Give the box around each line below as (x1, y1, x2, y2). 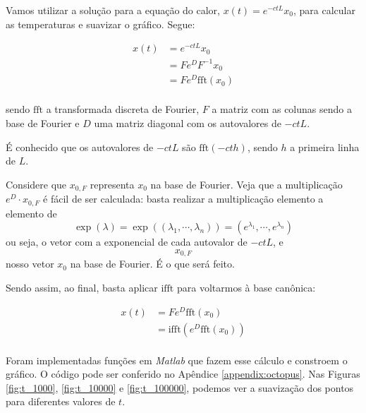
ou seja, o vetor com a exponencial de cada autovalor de (6, 234, 248, 249)
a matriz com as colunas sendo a (212, 102, 352, 116)
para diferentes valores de (6, 394, 116, 409)
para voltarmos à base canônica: (176, 280, 316, 294)
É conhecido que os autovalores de (6, 139, 154, 154)
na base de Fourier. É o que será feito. (70, 256, 235, 271)
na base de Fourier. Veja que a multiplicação (150, 176, 343, 191)
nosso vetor (6, 256, 54, 271)
